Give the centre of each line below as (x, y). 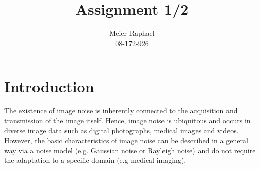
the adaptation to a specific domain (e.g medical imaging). (95, 160)
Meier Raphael (132, 33)
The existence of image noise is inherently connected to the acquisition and (121, 111)
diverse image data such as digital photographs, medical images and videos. (121, 130)
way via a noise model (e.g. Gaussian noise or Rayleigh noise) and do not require (130, 150)
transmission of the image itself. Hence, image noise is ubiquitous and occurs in (127, 120)
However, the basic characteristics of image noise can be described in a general (126, 140)
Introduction (49, 86)
